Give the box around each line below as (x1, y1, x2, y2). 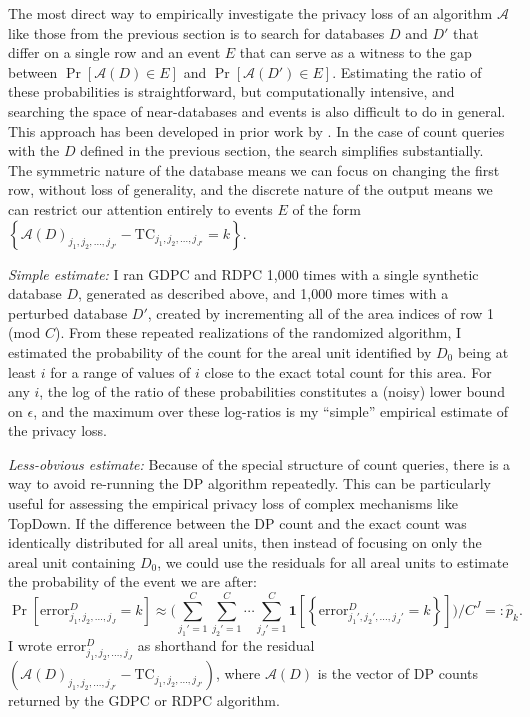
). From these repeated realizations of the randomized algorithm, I (54, 322, 462, 343)
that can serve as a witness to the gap (239, 42, 472, 63)
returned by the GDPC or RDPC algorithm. (8, 690, 280, 711)
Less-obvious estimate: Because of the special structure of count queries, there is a (8, 453, 511, 474)
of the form (292, 198, 361, 219)
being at (457, 341, 509, 362)
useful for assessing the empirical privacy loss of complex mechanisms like (8, 493, 458, 514)
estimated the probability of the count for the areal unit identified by (8, 341, 432, 362)
